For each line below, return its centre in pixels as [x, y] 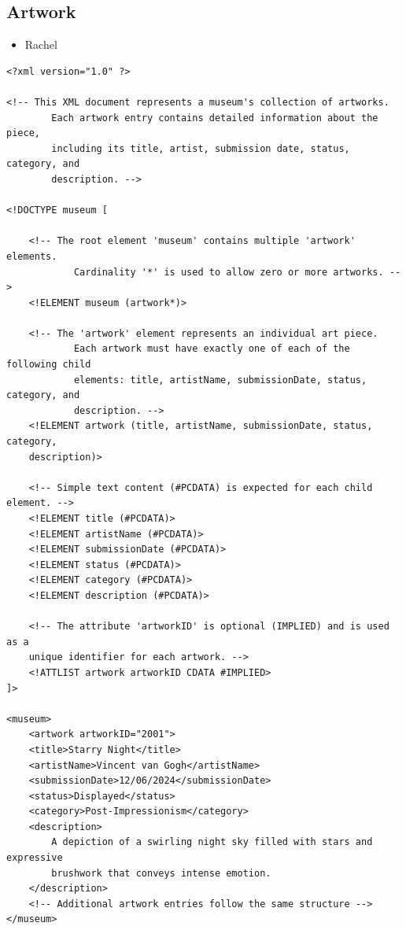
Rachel [41, 44]
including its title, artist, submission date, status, [201, 148]
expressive [35, 858]
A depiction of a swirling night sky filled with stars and [212, 842]
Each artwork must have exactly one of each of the [212, 349]
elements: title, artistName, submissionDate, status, [220, 380]
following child [49, 365]
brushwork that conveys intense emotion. [161, 873]
